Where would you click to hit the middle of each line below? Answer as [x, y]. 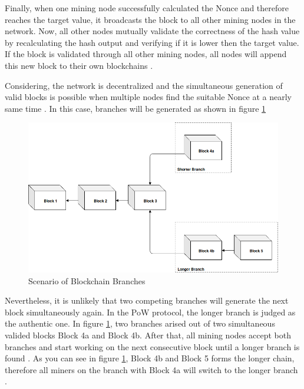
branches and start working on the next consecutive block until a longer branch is [152, 346]
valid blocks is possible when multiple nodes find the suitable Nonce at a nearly [148, 97]
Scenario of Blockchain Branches [87, 280]
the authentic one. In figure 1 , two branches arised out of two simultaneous [140, 323]
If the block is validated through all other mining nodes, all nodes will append [146, 54]
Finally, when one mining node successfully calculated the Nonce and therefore [147, 8]
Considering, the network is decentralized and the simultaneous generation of [144, 85]
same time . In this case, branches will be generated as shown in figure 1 [136, 108]
